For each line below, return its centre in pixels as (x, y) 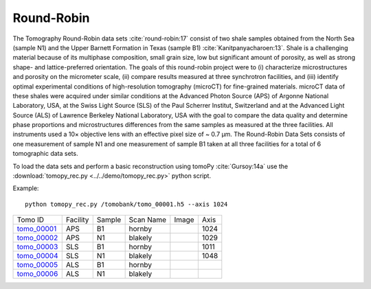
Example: (26, 188)
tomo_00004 (37, 256)
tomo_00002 (37, 238)
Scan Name (148, 220)
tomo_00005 (37, 265)
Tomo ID (31, 220)
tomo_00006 (37, 274)
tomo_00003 (37, 247)
